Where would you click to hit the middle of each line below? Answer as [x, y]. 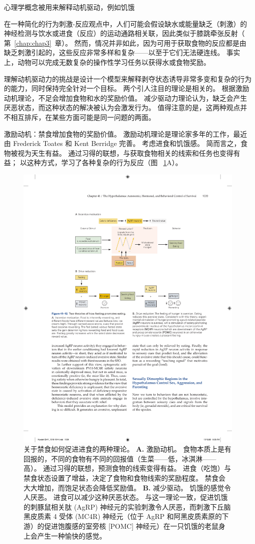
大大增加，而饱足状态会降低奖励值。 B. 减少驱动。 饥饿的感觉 [124, 487]
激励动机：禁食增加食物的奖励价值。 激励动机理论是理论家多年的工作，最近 [126, 133]
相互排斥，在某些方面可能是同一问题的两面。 [83, 117]
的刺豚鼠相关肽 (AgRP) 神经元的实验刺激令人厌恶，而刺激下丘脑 [127, 506]
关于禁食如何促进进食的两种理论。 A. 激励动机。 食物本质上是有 [127, 449]
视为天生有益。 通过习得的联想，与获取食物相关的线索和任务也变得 [125, 153]
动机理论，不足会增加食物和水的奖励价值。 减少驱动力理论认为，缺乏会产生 [126, 98]
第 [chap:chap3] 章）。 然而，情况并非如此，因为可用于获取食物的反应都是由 [125, 43]
